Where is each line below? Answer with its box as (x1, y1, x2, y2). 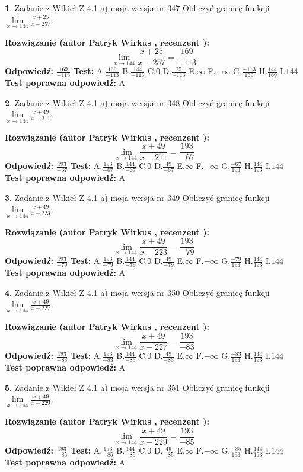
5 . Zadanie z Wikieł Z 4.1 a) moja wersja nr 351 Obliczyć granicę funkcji (5, 381, 270, 393)
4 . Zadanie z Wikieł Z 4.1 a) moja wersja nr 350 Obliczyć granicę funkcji (5, 286, 270, 298)
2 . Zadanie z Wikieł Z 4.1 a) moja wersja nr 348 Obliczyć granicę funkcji (5, 96, 270, 109)
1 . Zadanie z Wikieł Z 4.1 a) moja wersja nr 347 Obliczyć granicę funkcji (5, 2, 270, 14)
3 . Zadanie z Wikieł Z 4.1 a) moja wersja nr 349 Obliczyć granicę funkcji (5, 191, 270, 203)
